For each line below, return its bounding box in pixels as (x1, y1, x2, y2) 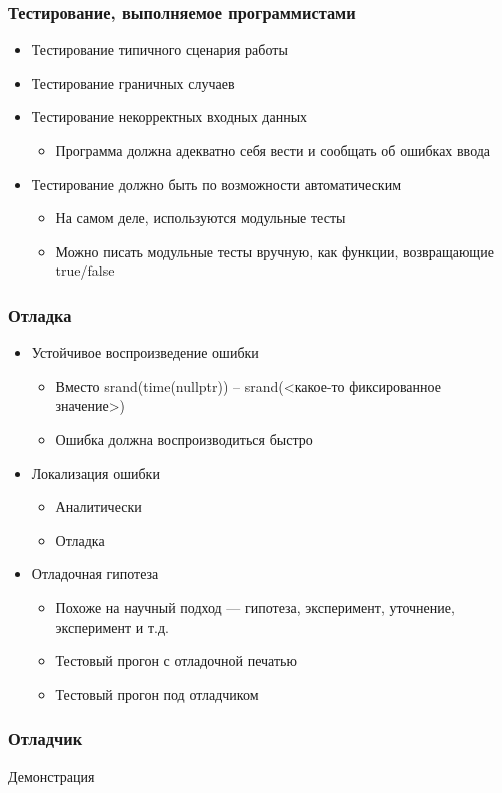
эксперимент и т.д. (55, 616, 169, 637)
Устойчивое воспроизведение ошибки (31, 342, 259, 363)
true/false (55, 260, 115, 281)
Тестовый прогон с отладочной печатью (55, 650, 297, 671)
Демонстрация (8, 765, 95, 786)
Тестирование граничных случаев (31, 72, 235, 93)
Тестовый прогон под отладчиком (55, 683, 259, 704)
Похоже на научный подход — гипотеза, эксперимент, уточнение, (55, 596, 455, 617)
